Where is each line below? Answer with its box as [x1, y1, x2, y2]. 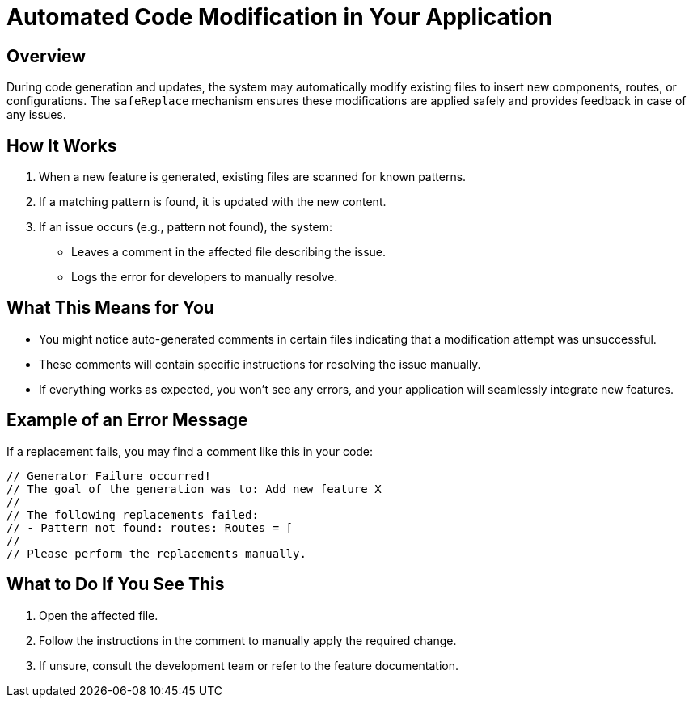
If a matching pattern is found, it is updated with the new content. [39, 195, 387, 209]
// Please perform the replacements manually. [6, 546, 306, 560]
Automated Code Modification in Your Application [6, 3, 553, 31]
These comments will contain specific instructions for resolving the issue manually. [39, 356, 481, 371]
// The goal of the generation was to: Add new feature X [6, 482, 382, 495]
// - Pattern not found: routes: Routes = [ [6, 521, 294, 534]
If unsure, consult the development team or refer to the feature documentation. [39, 658, 458, 672]
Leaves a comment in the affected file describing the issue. [71, 245, 387, 259]
